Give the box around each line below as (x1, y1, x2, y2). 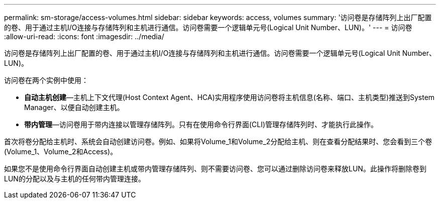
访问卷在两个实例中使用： (4, 76, 88, 84)
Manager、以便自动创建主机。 (24, 103, 124, 112)
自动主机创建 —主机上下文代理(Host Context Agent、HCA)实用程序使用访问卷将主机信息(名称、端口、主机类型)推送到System (24, 93, 435, 101)
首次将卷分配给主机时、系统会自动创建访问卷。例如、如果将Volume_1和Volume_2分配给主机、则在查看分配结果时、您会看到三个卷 (4, 137, 432, 146)
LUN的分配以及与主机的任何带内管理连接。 (4, 174, 145, 183)
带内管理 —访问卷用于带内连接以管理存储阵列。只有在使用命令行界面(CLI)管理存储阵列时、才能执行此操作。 (24, 120, 378, 129)
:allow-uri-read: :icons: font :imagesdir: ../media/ (4, 32, 164, 41)
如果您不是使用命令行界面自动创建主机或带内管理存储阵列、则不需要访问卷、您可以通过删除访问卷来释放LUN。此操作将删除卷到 (4, 164, 426, 173)
